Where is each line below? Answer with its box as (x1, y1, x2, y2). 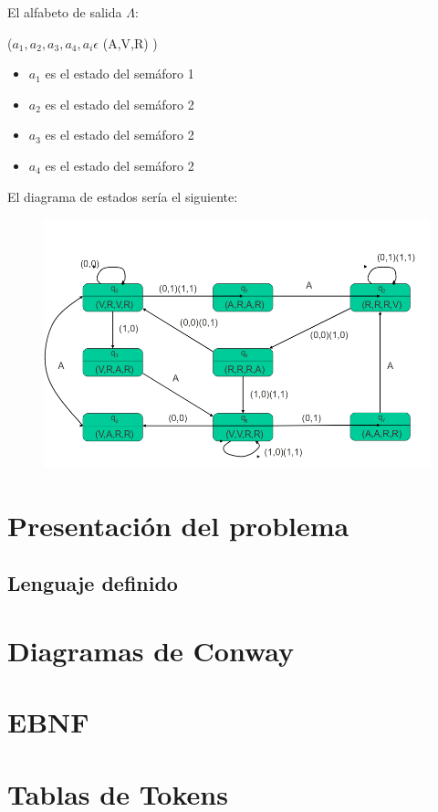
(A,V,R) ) (102, 33, 158, 52)
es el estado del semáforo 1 (45, 64, 194, 83)
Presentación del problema (7, 506, 349, 543)
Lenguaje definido (7, 569, 178, 597)
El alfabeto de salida (7, 3, 122, 21)
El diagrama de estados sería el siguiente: (7, 186, 238, 206)
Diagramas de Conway (7, 631, 295, 669)
